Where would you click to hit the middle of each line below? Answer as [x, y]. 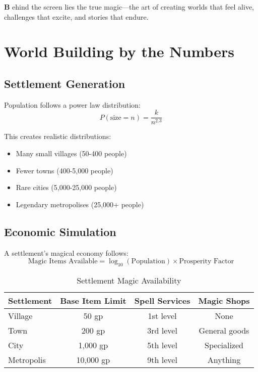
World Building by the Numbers [119, 51]
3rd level [162, 330]
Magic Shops [224, 300]
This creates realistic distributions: [58, 136]
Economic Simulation [60, 231]
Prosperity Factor [207, 262]
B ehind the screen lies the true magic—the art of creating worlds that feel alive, [129, 7]
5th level [162, 345]
